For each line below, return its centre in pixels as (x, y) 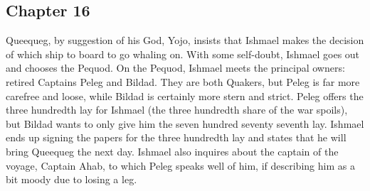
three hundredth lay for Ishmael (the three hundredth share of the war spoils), (177, 110)
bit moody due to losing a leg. (72, 179)
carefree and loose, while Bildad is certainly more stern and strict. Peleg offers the (185, 95)
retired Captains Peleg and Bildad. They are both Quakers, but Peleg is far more (183, 81)
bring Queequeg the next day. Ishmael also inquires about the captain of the (172, 151)
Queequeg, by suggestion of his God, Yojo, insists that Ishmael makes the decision (185, 40)
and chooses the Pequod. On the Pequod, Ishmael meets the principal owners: (175, 68)
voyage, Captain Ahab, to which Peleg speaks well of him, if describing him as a (180, 165)
